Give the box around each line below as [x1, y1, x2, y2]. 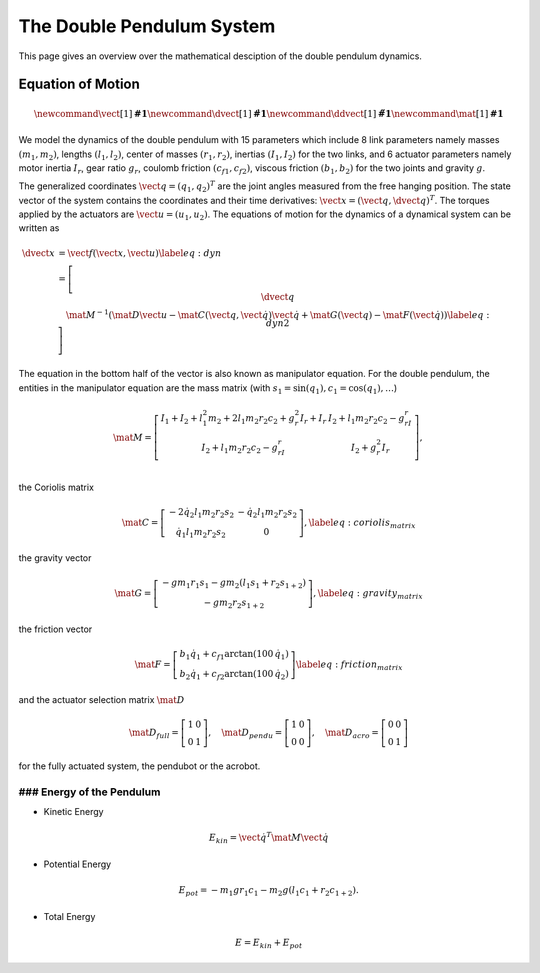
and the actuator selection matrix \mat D [18, 694, 185, 706]
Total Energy [43, 910, 96, 922]
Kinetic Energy [43, 806, 104, 818]
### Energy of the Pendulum [18, 785, 161, 799]
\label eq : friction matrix [295, 658, 404, 672]
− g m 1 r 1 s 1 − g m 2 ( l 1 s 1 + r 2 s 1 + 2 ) [161, 577, 307, 591]
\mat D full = [128, 727, 179, 741]
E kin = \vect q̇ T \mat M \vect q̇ [208, 830, 329, 846]
